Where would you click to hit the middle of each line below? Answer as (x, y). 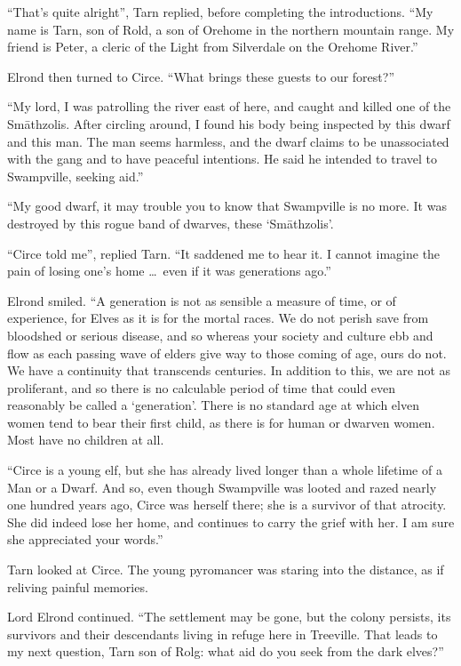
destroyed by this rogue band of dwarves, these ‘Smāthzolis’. (171, 223)
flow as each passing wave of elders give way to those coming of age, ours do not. (227, 353)
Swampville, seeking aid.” (76, 176)
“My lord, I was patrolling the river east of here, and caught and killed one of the (229, 106)
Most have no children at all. (86, 440)
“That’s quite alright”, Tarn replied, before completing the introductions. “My (220, 12)
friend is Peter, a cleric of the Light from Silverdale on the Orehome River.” (213, 47)
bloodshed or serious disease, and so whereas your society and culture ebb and (220, 335)
